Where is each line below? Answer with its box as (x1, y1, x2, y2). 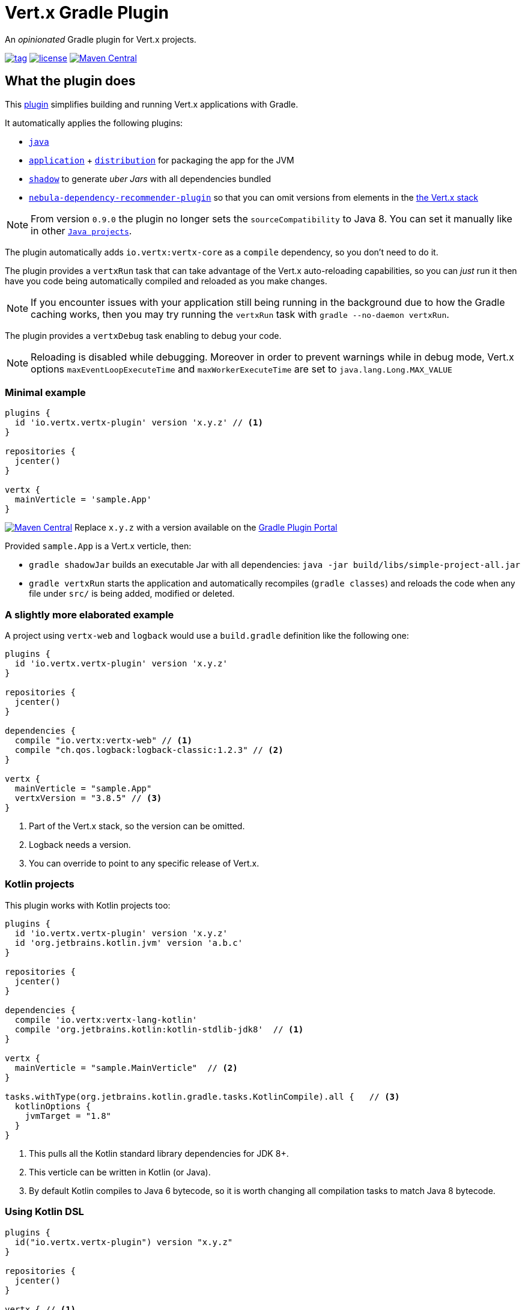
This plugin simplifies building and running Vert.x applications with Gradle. (5, 99, 299, 109)
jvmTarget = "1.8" (25, 1110, 112, 1121)
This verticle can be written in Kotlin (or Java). (29, 1166, 211, 1177)
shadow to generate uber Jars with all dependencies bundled (29, 173, 272, 184)
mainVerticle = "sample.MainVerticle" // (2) (14, 1062, 238, 1073)
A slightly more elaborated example (5, 608, 174, 621)
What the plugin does (5, 73, 136, 89)
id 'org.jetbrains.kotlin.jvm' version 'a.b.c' (14, 937, 243, 948)
